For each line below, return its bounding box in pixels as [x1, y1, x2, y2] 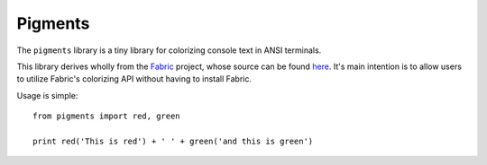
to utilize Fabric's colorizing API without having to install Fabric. [16, 74, 253, 84]
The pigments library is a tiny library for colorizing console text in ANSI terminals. [16, 45, 322, 56]
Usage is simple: [16, 90, 78, 100]
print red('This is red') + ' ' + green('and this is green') [32, 135, 314, 146]
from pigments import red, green [32, 111, 180, 121]
